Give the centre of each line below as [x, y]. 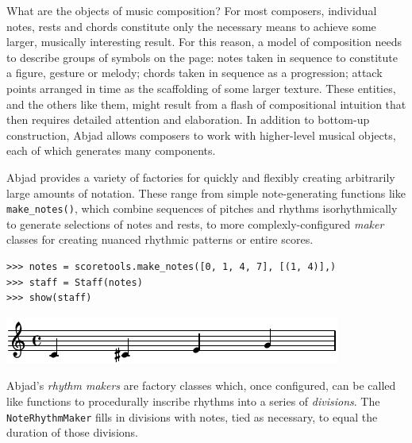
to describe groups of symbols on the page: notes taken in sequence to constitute [202, 57]
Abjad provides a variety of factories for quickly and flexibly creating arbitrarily [201, 177]
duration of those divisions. [72, 432]
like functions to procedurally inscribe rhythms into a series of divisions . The [193, 401]
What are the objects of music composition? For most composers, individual [192, 10]
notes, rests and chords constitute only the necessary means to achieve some [191, 26]
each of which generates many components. [111, 150]
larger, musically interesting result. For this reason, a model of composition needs [204, 42]
